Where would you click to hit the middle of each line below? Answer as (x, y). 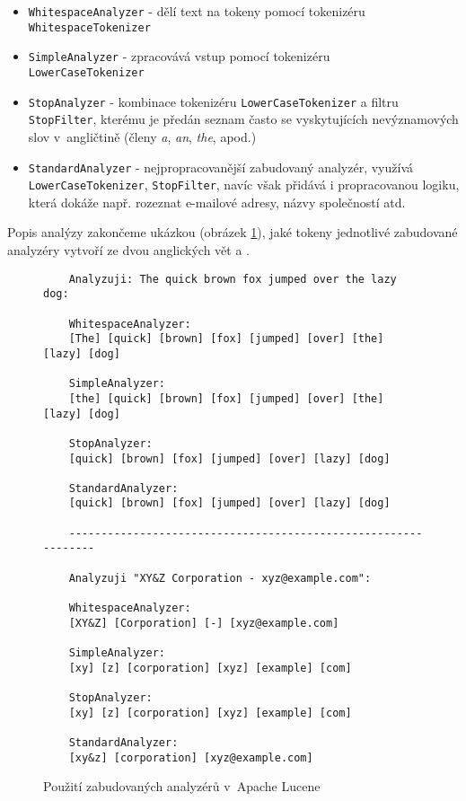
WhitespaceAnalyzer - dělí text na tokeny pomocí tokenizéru (197, 11)
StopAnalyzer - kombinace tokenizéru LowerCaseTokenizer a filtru (213, 101)
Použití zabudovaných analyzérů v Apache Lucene (182, 786)
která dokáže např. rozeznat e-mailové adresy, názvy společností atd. (217, 202)
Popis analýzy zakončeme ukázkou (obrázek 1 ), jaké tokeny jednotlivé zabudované (233, 232)
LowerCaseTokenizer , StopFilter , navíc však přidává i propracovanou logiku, (244, 185)
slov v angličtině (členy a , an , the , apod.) (142, 136)
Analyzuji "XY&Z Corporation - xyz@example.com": (220, 578)
